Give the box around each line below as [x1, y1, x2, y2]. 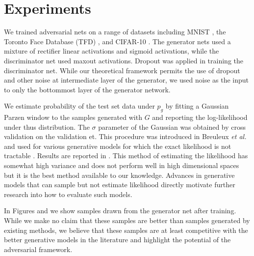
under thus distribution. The [4, 121, 90, 132]
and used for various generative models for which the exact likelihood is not [4, 141, 231, 151]
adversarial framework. [4, 244, 73, 254]
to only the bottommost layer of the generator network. [4, 84, 171, 94]
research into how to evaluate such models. [4, 189, 132, 199]
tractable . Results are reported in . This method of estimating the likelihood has [4, 150, 248, 161]
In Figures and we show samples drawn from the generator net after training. [4, 205, 236, 216]
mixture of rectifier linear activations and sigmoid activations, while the [4, 46, 219, 56]
